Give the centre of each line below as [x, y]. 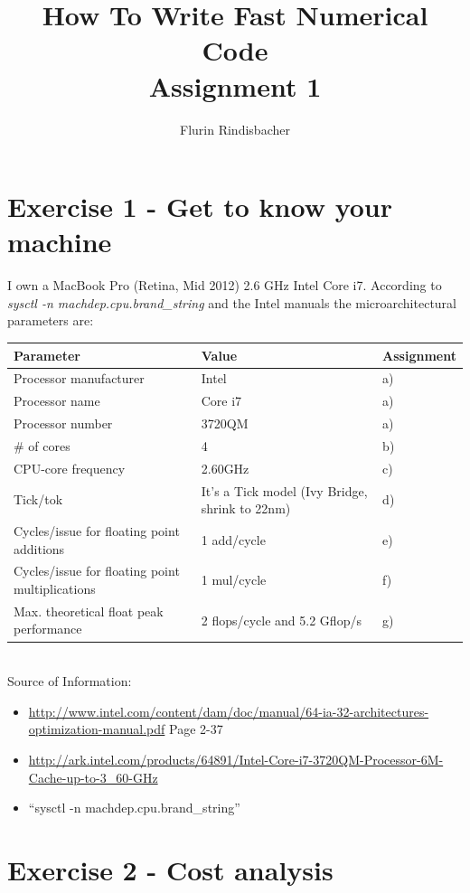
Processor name [57, 401]
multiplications [55, 589]
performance [48, 629]
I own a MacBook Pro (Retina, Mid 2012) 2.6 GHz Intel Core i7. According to [225, 285]
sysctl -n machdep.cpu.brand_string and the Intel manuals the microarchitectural [232, 302]
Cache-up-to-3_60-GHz [93, 777]
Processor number [63, 423]
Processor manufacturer [79, 378]
